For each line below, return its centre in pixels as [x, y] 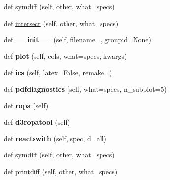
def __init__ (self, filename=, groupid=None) [78, 39]
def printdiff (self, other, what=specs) [61, 171]
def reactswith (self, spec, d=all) [55, 138]
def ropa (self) [26, 105]
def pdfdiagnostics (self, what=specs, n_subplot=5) [85, 89]
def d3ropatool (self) [37, 122]
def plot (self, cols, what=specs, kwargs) [66, 56]
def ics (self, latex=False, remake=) [58, 72]
